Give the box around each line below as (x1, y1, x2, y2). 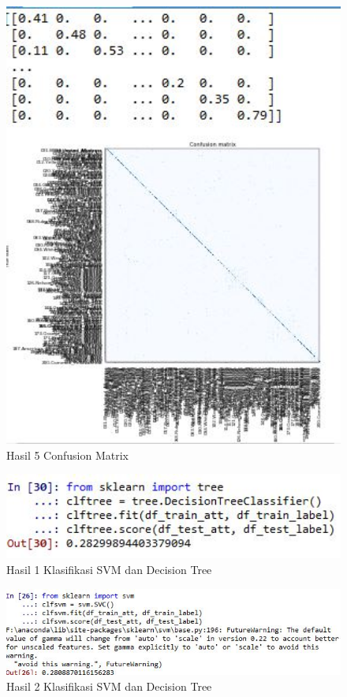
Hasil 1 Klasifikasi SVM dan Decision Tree (6, 561, 212, 577)
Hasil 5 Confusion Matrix (6, 446, 129, 463)
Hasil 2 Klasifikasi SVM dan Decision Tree (6, 677, 212, 694)
